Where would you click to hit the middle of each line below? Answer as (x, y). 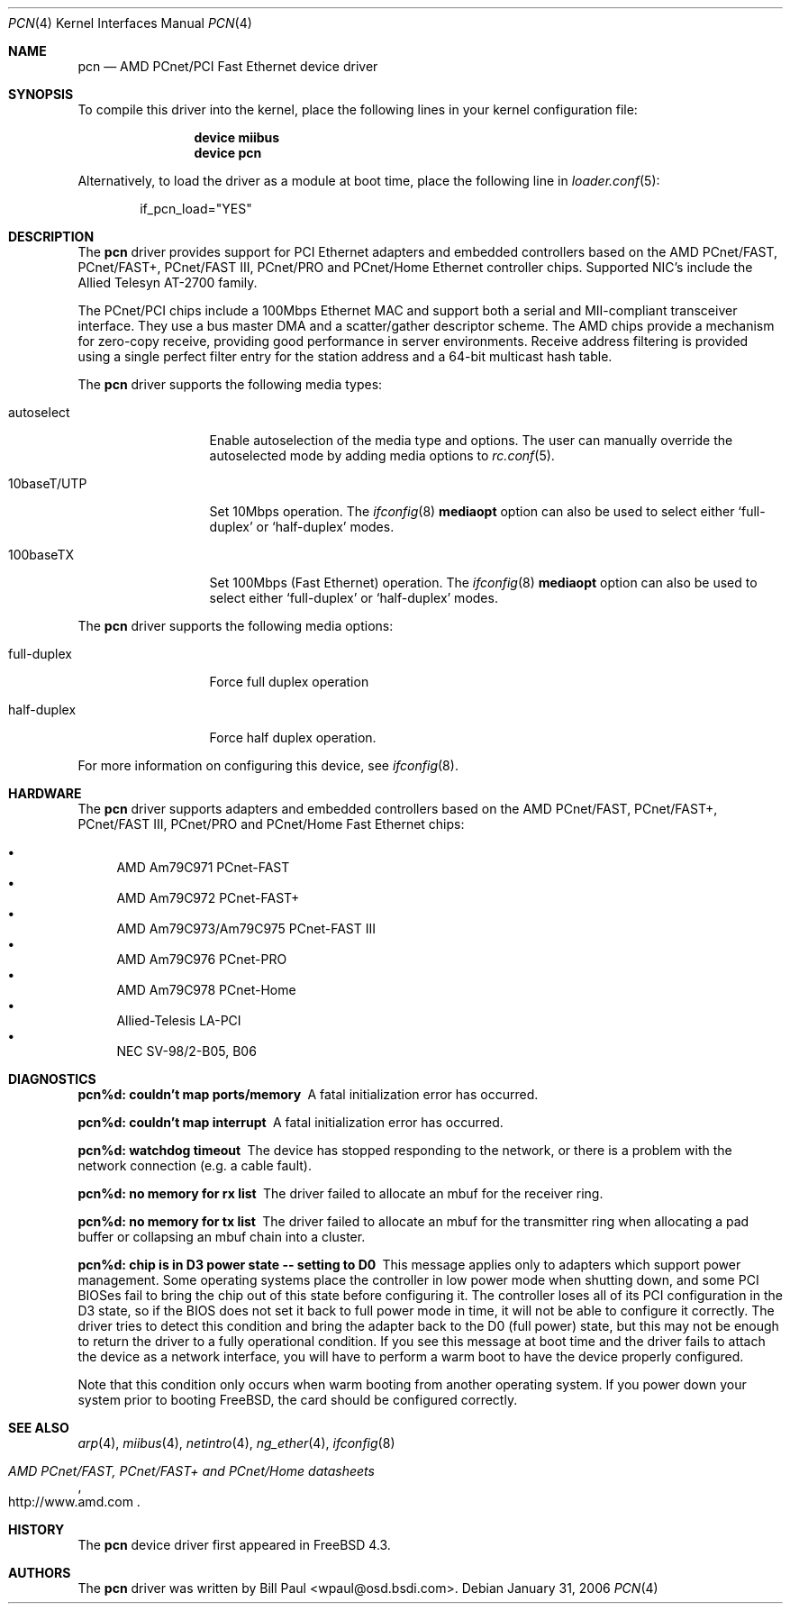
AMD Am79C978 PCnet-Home (206, 990)
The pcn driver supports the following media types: (230, 384)
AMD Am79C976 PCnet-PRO (202, 959)
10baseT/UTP (48, 483)
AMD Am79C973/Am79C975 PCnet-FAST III (246, 928)
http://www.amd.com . (74, 1502)
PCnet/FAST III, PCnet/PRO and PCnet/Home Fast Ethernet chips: (271, 824)
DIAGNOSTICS (52, 1079)
